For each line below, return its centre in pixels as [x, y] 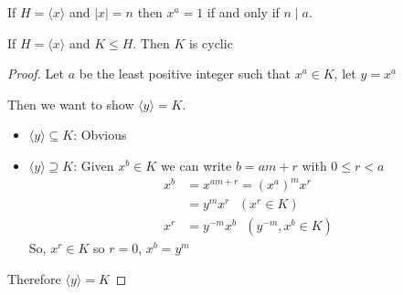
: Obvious [100, 135]
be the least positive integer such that [185, 74]
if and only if [243, 12]
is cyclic [211, 42]
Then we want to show [71, 104]
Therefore [34, 278]
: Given [94, 165]
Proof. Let [36, 74]
